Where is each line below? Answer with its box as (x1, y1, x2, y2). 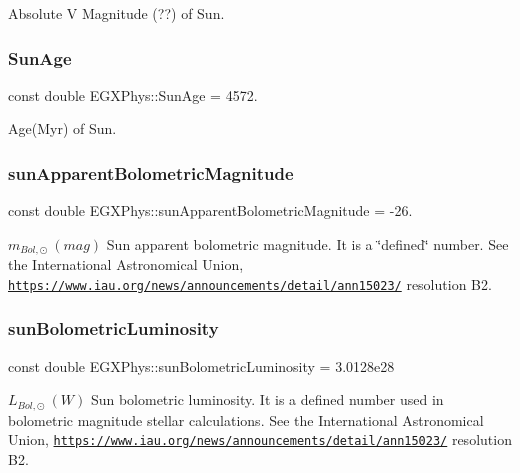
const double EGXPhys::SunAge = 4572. (8, 84, 258, 105)
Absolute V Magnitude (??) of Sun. (8, 3, 225, 23)
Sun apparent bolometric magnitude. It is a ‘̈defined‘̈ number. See (106, 233, 509, 254)
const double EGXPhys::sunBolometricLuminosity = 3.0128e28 (8, 355, 395, 376)
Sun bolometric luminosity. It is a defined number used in (90, 389, 444, 410)
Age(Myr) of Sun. (8, 118, 117, 139)
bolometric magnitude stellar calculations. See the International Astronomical (8, 409, 484, 430)
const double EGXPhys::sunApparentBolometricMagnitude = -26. (8, 200, 413, 221)
